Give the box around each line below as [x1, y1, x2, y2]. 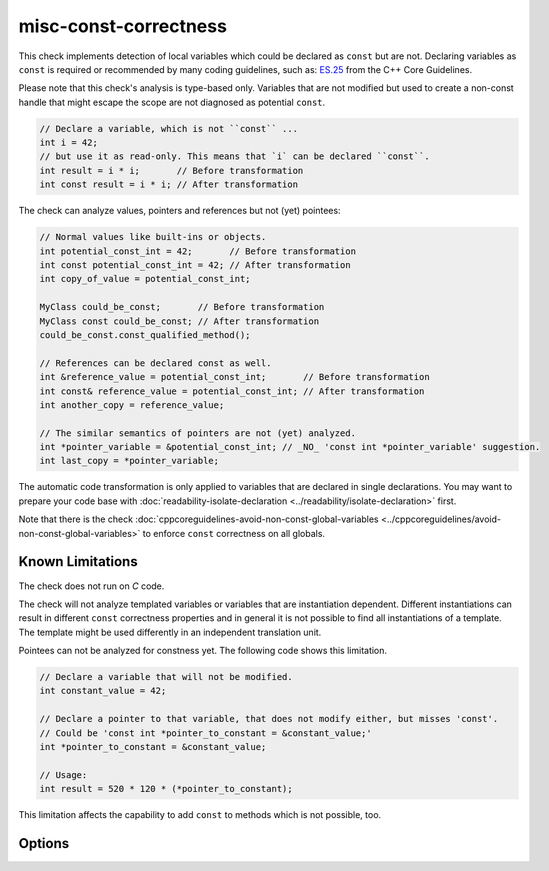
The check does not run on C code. [18, 580, 165, 592]
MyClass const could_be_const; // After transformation [39, 315, 320, 327]
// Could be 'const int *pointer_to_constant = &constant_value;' [39, 727, 372, 739]
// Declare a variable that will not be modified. [39, 671, 294, 683]
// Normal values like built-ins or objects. [39, 231, 267, 243]
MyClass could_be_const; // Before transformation [39, 301, 325, 313]
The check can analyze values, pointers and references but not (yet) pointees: [18, 205, 341, 217]
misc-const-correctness [18, 15, 227, 37]
